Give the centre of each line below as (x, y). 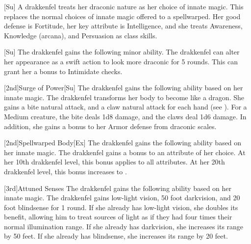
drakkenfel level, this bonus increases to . (65, 171)
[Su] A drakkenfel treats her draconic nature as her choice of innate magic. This (124, 6)
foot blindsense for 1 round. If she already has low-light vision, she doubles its (121, 207)
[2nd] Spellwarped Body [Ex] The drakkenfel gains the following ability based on (123, 143)
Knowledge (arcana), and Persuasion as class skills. (81, 35)
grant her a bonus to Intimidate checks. (63, 71)
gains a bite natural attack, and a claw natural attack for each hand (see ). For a (125, 107)
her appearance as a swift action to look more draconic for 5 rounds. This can (121, 61)
